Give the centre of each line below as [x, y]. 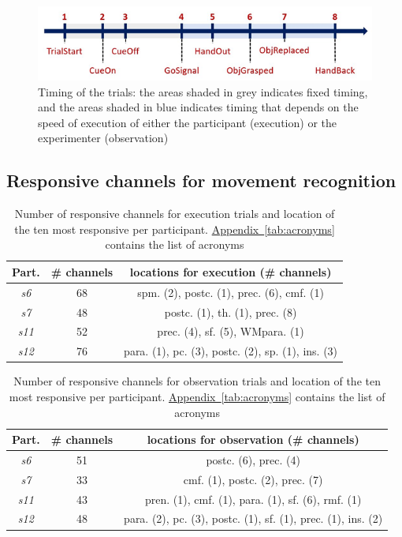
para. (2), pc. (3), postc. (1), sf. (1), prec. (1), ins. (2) [253, 518]
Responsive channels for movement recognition [201, 180]
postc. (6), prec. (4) [253, 459]
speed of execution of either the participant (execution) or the [187, 122]
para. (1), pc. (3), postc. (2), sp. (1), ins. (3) [231, 351]
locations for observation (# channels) [253, 439]
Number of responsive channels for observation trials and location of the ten [197, 381]
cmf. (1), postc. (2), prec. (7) [253, 479]
